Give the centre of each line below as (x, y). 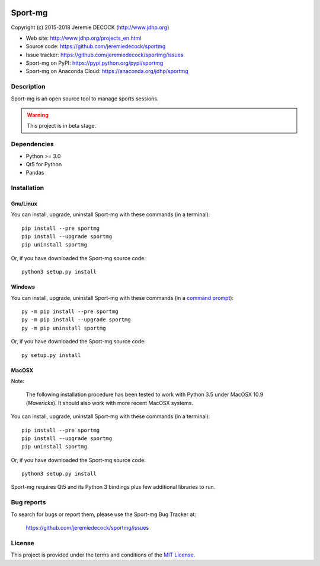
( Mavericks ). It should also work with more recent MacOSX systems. (110, 403)
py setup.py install (51, 355)
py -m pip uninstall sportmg (64, 328)
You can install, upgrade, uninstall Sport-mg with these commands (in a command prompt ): (122, 298)
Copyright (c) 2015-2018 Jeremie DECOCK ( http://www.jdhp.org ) (90, 27)
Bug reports (28, 502)
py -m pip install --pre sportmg (70, 312)
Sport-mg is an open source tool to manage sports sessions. (85, 99)
